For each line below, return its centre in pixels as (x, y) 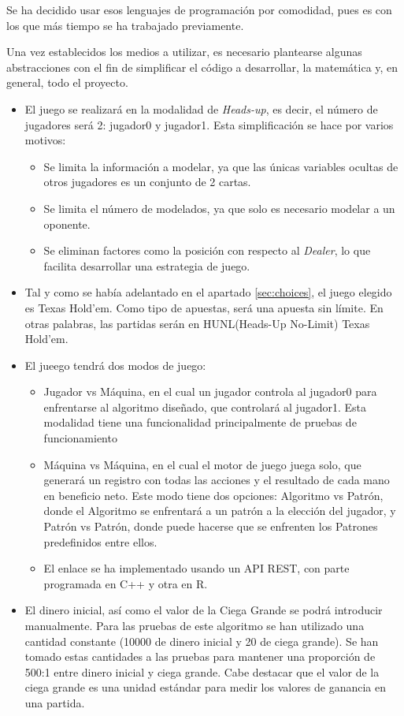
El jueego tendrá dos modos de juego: (115, 365)
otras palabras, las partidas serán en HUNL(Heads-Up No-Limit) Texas (197, 323)
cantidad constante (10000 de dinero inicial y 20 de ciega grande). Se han (202, 641)
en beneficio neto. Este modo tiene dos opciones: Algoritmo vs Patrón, (213, 495)
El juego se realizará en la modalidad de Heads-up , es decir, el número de (201, 108)
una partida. (55, 702)
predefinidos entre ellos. (100, 541)
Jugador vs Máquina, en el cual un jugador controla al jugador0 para (210, 392)
